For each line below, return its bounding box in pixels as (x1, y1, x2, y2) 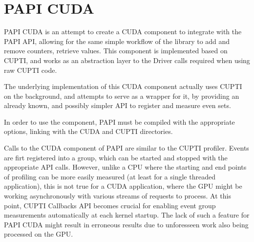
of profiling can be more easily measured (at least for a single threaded (4, 171, 215, 181)
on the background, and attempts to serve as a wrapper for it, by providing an (4, 90, 239, 101)
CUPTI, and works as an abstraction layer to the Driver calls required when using (4, 55, 250, 65)
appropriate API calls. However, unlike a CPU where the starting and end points (4, 162, 247, 172)
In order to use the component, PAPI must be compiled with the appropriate (4, 116, 235, 127)
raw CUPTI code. (4, 65, 57, 75)
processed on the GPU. (4, 229, 73, 239)
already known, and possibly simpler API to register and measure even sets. (4, 100, 231, 110)
